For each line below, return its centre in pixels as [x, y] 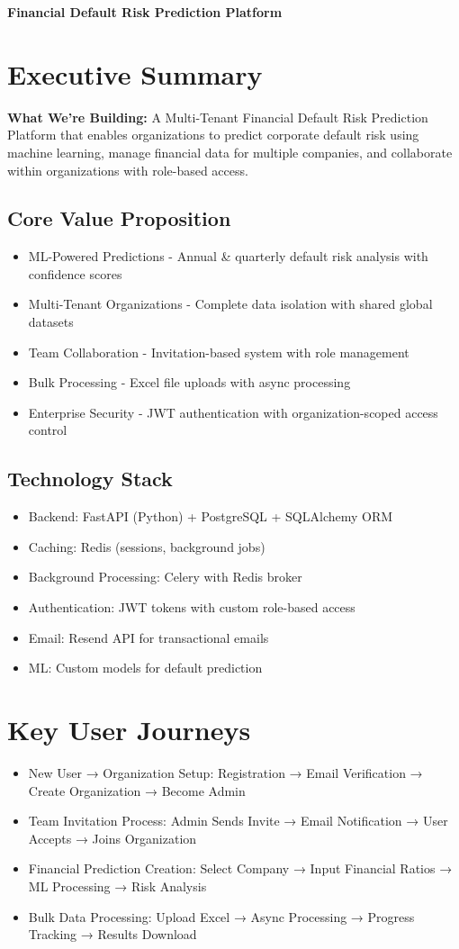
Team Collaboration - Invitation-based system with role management [219, 352]
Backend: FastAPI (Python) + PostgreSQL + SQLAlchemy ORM [211, 516]
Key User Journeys [129, 729]
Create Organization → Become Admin [137, 790]
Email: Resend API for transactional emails [148, 637]
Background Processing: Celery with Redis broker [165, 577]
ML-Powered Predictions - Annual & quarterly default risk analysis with [228, 256]
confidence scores [75, 273]
